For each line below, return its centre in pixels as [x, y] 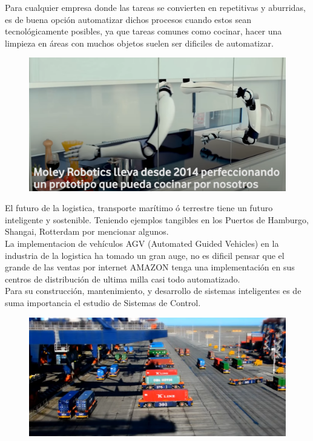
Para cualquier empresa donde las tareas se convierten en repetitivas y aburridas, [155, 7]
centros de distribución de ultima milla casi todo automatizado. [123, 279]
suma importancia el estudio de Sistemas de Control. [103, 302]
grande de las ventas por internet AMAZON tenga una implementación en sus [150, 267]
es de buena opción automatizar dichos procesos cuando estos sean [128, 19]
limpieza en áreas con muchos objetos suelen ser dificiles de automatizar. [139, 43]
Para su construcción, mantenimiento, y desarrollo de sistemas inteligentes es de [153, 291]
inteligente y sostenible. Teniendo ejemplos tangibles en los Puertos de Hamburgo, [157, 219]
